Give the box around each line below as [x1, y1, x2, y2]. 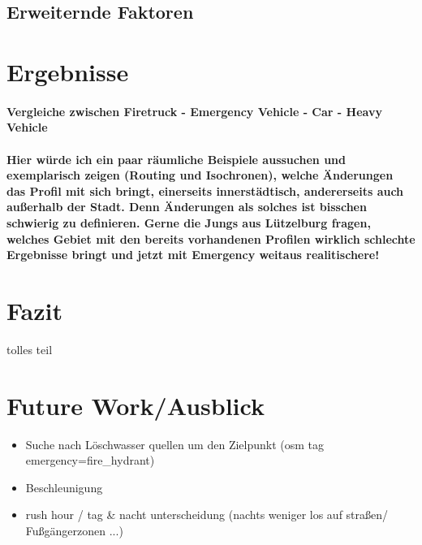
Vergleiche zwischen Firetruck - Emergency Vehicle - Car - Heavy [6, 102, 382, 119]
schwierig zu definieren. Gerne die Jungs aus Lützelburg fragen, [6, 214, 371, 231]
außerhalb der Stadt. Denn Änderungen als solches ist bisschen [6, 198, 367, 215]
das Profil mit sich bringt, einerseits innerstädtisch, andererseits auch [6, 182, 404, 199]
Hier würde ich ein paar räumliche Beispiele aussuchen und [6, 150, 346, 167]
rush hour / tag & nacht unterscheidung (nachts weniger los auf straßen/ [25, 506, 389, 523]
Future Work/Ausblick [6, 388, 265, 422]
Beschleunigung [25, 478, 103, 495]
